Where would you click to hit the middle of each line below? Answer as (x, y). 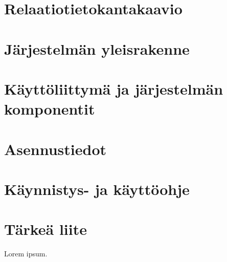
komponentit (50, 109)
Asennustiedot (55, 149)
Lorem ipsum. (26, 254)
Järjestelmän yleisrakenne (97, 48)
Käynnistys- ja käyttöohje (97, 189)
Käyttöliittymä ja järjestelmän (114, 88)
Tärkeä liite (46, 229)
